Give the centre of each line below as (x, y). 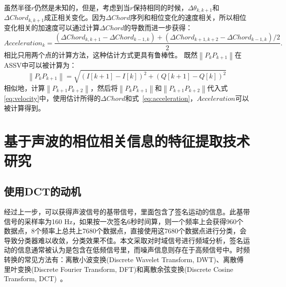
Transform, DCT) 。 (36, 278)
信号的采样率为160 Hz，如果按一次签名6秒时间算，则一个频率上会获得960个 (124, 221)
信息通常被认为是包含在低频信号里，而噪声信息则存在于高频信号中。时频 (133, 250)
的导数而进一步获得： (158, 27)
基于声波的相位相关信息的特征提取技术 (127, 141)
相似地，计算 (24, 87)
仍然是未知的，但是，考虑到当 (82, 7)
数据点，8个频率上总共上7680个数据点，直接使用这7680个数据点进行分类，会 (125, 231)
